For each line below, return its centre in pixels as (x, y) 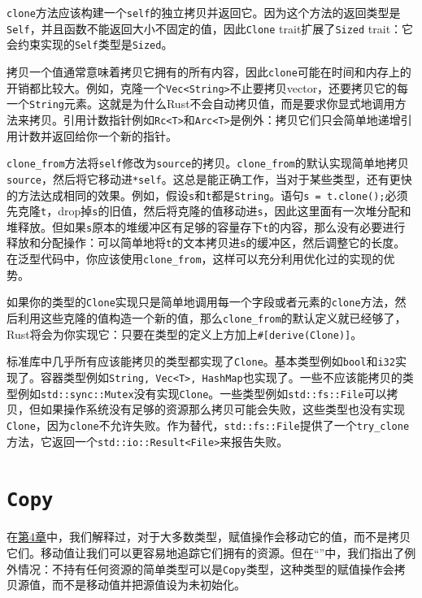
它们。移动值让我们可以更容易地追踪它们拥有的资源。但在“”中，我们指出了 (206, 553)
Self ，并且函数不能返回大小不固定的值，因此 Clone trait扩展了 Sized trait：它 (210, 28)
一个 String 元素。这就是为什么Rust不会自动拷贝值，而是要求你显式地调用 (201, 104)
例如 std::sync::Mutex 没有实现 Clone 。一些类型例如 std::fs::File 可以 (202, 393)
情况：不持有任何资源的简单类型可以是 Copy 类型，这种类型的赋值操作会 (206, 568)
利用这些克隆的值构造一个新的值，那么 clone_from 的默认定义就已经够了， (212, 318)
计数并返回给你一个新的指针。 (97, 135)
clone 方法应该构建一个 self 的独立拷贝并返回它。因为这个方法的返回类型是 (204, 12)
